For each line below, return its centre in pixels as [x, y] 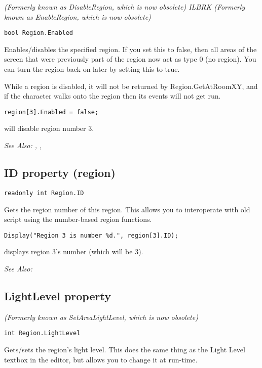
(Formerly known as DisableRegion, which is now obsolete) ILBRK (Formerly [125, 7]
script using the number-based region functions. [78, 219]
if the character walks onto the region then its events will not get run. [113, 96]
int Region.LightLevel [42, 333]
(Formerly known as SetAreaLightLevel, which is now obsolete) [101, 317]
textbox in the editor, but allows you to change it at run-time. [101, 359]
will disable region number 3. [49, 128]
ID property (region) [60, 173]
